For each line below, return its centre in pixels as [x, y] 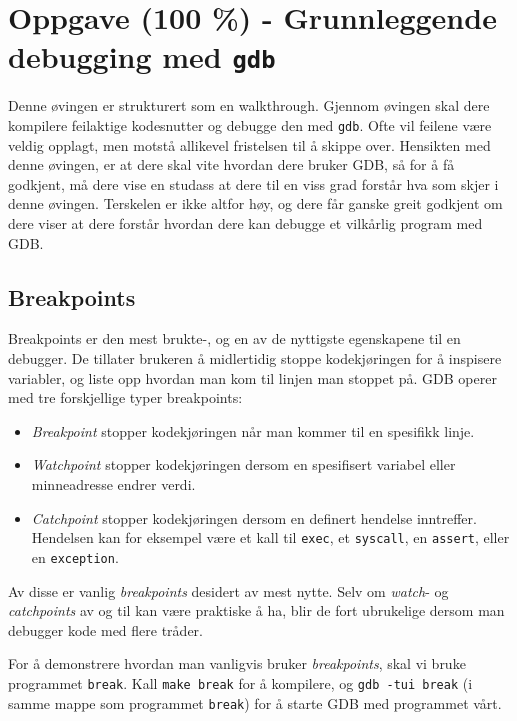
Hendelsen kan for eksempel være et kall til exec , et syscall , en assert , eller [270, 537]
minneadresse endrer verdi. [113, 484]
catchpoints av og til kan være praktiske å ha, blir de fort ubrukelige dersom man [256, 610]
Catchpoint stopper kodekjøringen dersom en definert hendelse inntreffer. [254, 517]
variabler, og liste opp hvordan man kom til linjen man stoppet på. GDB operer [252, 377]
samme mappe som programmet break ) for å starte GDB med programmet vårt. [255, 702]
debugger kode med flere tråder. [105, 629]
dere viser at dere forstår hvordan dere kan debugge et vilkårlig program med [245, 223]
